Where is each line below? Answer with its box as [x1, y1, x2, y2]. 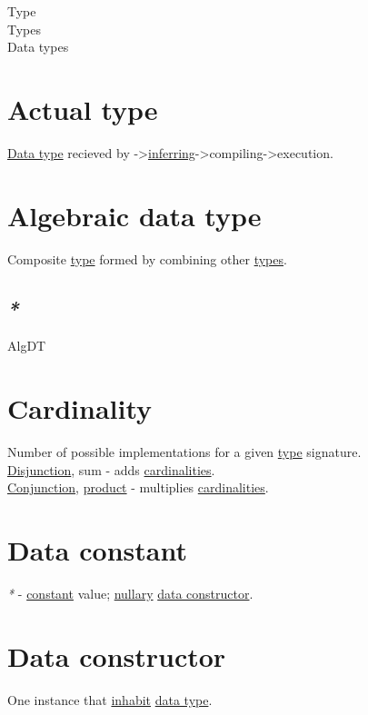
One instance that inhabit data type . [7, 690, 213, 709]
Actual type [7, 90, 158, 127]
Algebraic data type [7, 196, 262, 233]
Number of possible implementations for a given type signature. [7, 442, 362, 462]
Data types [7, 37, 69, 56]
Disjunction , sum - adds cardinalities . [7, 460, 215, 479]
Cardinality [7, 390, 153, 427]
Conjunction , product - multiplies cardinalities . [7, 478, 269, 497]
